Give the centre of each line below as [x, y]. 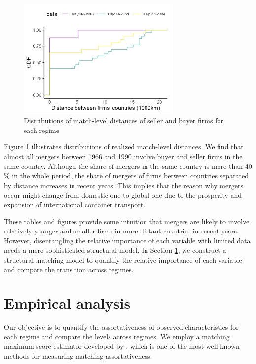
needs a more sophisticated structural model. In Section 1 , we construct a [115, 250]
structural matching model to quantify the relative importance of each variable [123, 259]
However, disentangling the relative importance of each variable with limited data [127, 240]
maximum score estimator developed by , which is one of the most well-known [122, 346]
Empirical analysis [67, 303]
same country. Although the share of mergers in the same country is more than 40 [128, 166]
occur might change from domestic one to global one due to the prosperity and [123, 195]
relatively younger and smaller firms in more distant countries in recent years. [121, 231]
